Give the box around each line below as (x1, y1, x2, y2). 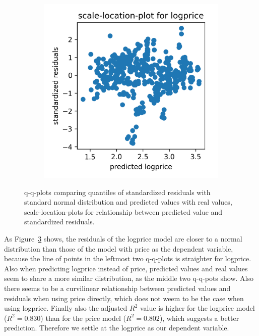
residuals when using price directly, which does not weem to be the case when (4, 293, 244, 303)
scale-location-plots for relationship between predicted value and (24, 206, 223, 217)
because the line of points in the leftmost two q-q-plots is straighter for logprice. (4, 253, 251, 264)
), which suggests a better (159, 312, 239, 323)
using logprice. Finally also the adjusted (4, 303, 127, 313)
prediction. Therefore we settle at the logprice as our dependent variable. (4, 322, 229, 333)
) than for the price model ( (40, 312, 126, 323)
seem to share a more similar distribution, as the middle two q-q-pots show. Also (4, 273, 253, 283)
